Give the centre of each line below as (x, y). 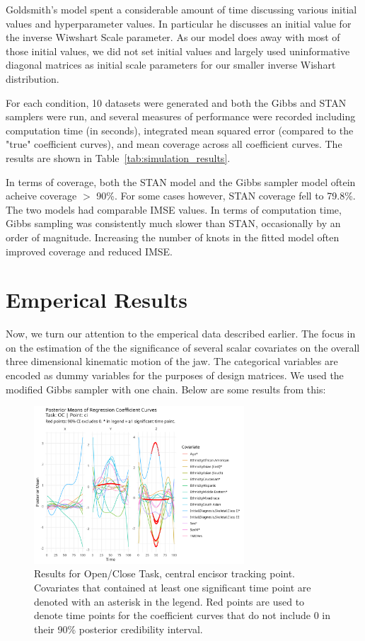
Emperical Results (97, 300)
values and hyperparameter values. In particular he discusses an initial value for (179, 23)
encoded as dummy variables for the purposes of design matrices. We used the (175, 375)
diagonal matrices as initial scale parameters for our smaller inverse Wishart (171, 65)
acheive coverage (41, 196)
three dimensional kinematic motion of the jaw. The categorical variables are (172, 361)
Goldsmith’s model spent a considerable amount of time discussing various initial (181, 9)
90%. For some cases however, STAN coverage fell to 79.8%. (226, 196)
